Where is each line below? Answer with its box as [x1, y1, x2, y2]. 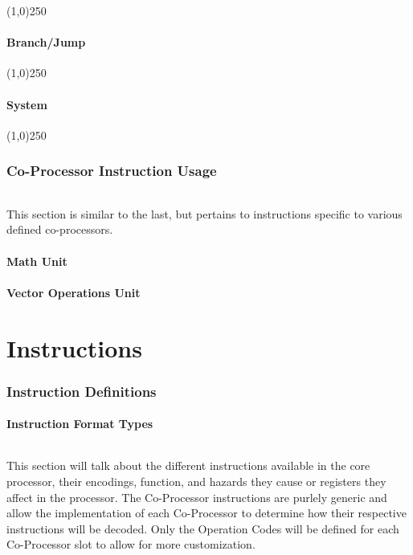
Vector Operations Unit [6, 284, 141, 300]
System [6, 96, 47, 112]
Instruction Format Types [6, 415, 153, 432]
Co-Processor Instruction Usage [6, 161, 217, 181]
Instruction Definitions [6, 381, 157, 401]
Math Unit [6, 252, 67, 269]
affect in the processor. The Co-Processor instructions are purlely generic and [6, 488, 387, 505]
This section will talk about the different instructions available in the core [6, 457, 370, 474]
